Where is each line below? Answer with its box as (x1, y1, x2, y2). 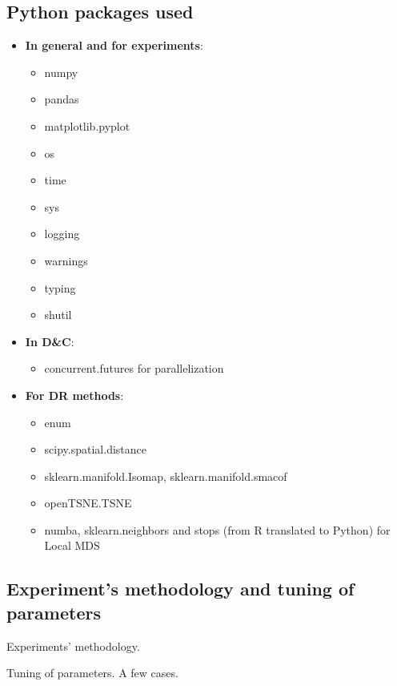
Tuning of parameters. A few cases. (6, 664, 178, 681)
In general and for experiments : (25, 37, 203, 54)
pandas (44, 91, 79, 107)
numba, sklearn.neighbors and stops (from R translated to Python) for (44, 521, 391, 538)
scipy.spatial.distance (44, 441, 147, 458)
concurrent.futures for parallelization (44, 360, 224, 377)
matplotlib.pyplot (44, 117, 130, 134)
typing (44, 279, 76, 296)
